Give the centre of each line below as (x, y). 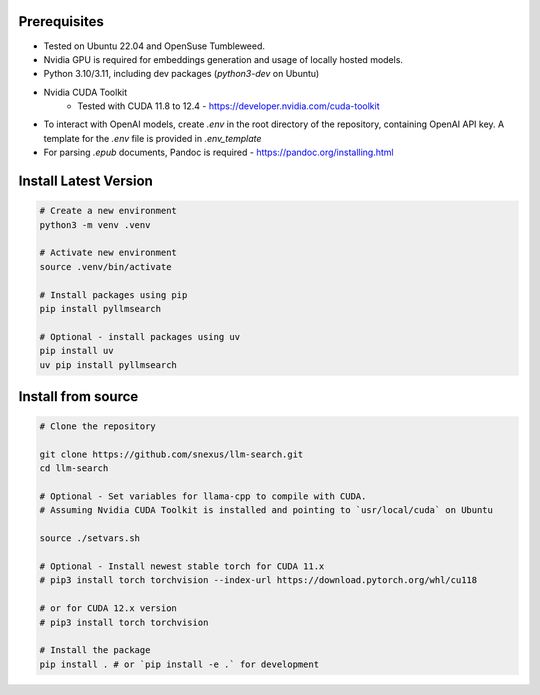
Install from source (78, 396)
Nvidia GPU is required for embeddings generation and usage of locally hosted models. (223, 59)
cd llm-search (74, 468)
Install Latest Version (86, 181)
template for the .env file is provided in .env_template (152, 138)
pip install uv (76, 351)
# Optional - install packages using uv (139, 336)
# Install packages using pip (113, 294)
